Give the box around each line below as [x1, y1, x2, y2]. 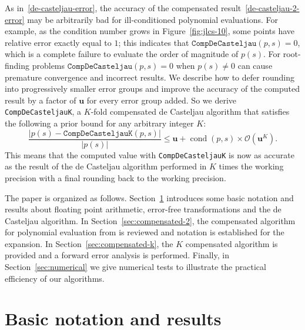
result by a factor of [5, 94, 76, 106]
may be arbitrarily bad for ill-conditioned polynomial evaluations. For [27, 13, 279, 25]
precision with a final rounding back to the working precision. [5, 171, 226, 184]
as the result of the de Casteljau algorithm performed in [5, 160, 207, 172]
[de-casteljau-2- [245, 2, 300, 14]
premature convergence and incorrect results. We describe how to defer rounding [5, 71, 294, 83]
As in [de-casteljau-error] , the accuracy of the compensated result [5, 2, 242, 14]
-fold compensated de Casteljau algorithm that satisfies [91, 105, 290, 118]
